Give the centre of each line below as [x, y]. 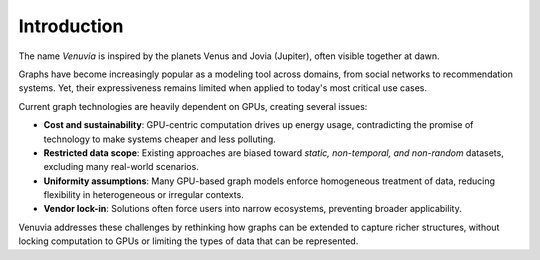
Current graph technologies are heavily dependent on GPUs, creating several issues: [193, 106]
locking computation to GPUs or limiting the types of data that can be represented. [188, 241]
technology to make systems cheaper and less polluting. [160, 139]
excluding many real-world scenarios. [121, 167]
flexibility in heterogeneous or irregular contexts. [143, 195]
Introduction [71, 26]
